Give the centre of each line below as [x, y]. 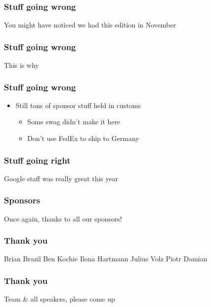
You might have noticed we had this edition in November [90, 25]
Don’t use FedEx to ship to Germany [83, 138]
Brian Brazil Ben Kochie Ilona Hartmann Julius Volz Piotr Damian [106, 259]
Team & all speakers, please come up [60, 299]
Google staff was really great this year [61, 178]
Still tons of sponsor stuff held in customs [78, 105]
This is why [21, 65]
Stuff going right [37, 160]
